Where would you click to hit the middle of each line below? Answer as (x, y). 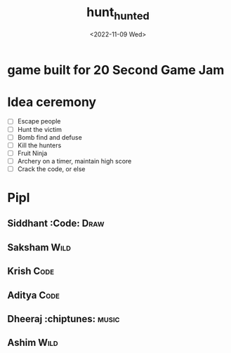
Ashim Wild (33, 343)
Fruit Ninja (32, 153)
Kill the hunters (39, 145)
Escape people (39, 121)
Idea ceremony (52, 102)
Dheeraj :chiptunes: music (64, 319)
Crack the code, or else (51, 168)
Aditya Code (33, 295)
